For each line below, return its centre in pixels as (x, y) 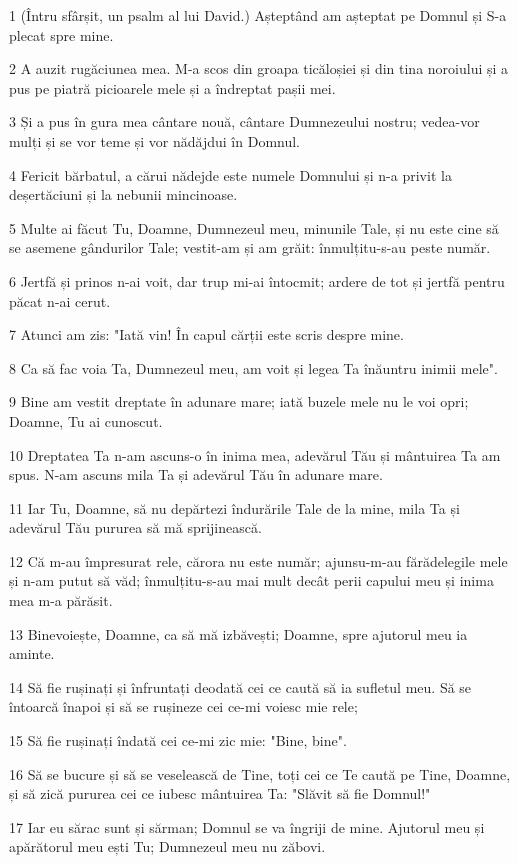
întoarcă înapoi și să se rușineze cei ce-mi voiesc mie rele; (183, 706)
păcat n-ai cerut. (60, 300)
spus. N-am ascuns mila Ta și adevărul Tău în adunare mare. (196, 474)
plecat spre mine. (61, 34)
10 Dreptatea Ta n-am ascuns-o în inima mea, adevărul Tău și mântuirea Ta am (255, 454)
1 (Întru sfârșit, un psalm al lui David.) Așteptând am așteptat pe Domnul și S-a (258, 15)
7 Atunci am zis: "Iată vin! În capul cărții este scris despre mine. (206, 334)
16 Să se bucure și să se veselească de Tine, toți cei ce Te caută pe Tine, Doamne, (260, 773)
